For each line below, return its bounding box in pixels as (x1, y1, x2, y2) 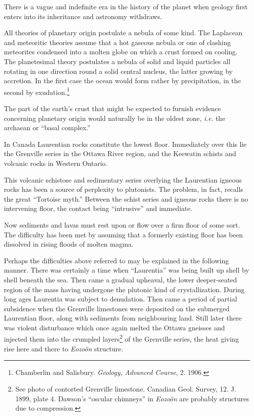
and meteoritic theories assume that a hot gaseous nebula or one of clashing (4, 37, 231, 47)
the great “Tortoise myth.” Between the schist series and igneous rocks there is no (4, 193, 248, 204)
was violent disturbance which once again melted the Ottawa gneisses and (4, 322, 225, 332)
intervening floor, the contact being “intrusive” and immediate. (4, 203, 192, 213)
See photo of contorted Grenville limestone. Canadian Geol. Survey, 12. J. (15, 383, 236, 393)
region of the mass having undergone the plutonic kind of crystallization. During (4, 284, 245, 294)
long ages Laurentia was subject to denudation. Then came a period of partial (4, 294, 237, 304)
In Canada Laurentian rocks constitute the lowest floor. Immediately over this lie (4, 139, 247, 149)
